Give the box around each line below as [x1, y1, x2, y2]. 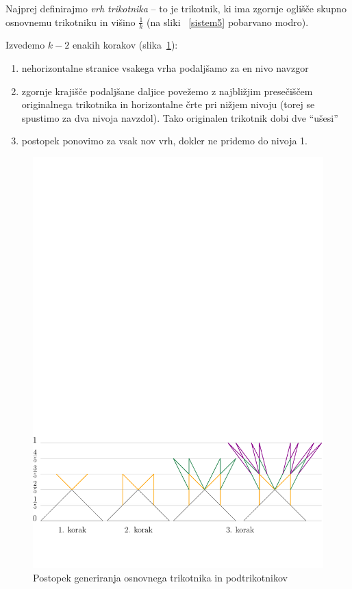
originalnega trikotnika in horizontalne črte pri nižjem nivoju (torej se [21, 97, 315, 112]
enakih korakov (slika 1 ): [72, 38, 178, 52]
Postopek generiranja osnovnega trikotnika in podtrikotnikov [33, 570, 288, 584]
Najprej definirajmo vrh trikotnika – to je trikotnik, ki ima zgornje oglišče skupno [5, 1, 347, 15]
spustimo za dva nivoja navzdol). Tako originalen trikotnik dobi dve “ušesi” [21, 110, 338, 125]
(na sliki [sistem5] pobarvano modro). [147, 14, 309, 29]
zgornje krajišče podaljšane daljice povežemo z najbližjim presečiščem [21, 83, 313, 98]
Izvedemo [5, 38, 45, 52]
